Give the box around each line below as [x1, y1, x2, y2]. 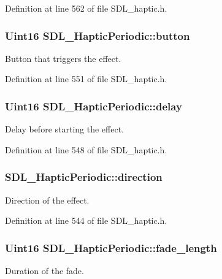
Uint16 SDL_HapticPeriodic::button [5, 28, 190, 43]
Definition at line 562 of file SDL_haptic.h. [5, 2, 167, 14]
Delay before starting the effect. [5, 123, 124, 136]
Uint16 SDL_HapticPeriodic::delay [5, 98, 182, 113]
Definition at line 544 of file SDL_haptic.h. [5, 214, 167, 227]
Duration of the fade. [5, 264, 84, 277]
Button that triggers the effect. [5, 52, 121, 64]
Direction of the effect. [5, 193, 90, 206]
